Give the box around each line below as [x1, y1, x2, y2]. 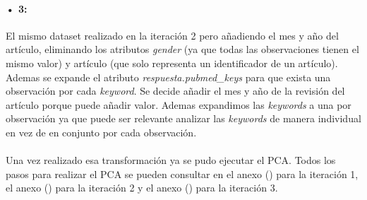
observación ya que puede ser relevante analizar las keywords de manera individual [6, 111, 361, 126]
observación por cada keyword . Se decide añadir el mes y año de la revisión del [6, 83, 345, 98]
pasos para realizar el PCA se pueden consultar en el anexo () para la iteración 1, [6, 166, 359, 181]
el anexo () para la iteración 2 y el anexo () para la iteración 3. [6, 180, 278, 195]
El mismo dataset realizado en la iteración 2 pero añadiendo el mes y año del [6, 28, 339, 42]
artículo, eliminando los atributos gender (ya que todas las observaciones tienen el [6, 42, 359, 57]
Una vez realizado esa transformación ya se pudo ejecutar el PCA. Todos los [6, 153, 336, 167]
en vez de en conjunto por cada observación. [6, 124, 197, 139]
